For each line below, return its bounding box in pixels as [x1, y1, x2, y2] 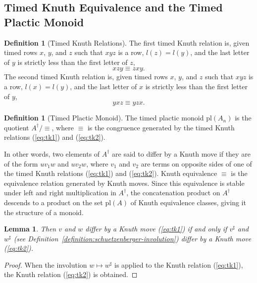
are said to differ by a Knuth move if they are [112, 148, 251, 159]
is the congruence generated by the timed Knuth [87, 122, 235, 132]
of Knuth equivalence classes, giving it [130, 197, 246, 207]
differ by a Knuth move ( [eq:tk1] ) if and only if [85, 224, 227, 234]
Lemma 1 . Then [4, 224, 56, 234]
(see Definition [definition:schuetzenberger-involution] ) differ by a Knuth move [13, 233, 252, 243]
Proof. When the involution [4, 259, 87, 270]
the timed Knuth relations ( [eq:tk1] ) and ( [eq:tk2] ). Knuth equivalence [4, 168, 217, 178]
